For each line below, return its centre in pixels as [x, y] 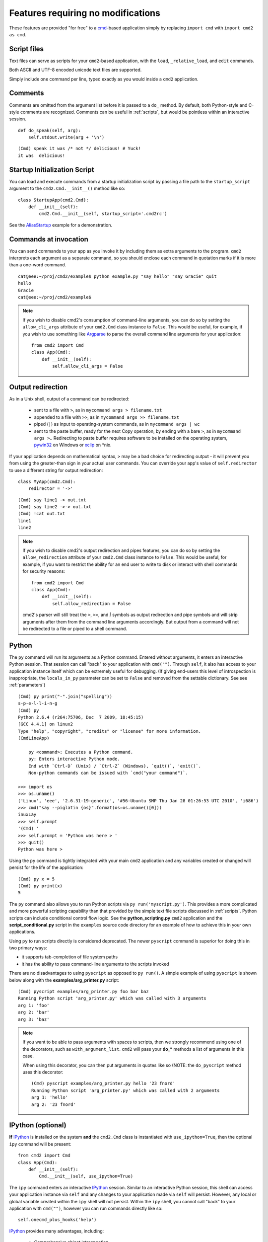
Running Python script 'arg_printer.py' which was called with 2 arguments [126, 1090]
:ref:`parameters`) [27, 685]
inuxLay [27, 815]
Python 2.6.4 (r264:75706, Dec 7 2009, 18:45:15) [81, 717]
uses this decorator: [43, 1072]
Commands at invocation [49, 239]
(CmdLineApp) [34, 738]
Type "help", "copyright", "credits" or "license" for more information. [110, 731]
